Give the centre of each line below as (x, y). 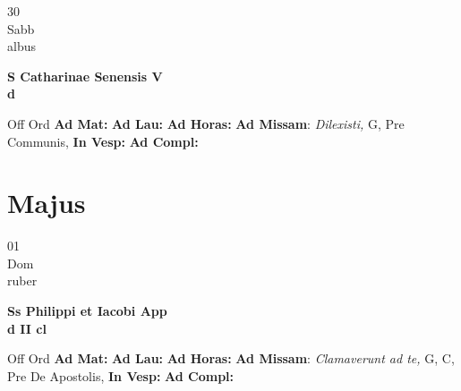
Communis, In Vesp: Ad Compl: (103, 141)
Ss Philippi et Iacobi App (87, 311)
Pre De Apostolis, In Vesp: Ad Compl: (121, 375)
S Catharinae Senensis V (85, 76)
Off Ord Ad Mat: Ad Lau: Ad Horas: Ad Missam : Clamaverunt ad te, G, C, (231, 358)
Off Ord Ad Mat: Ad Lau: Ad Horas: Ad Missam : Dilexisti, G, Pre (206, 123)
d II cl (27, 328)
